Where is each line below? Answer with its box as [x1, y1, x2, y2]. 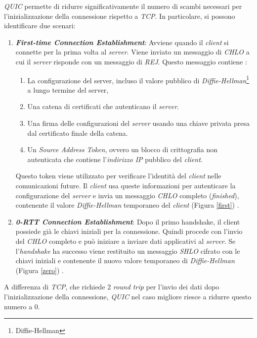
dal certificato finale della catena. [27, 127, 128, 138]
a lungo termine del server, [27, 84, 109, 95]
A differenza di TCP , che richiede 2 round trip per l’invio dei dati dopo [4, 282, 219, 292]
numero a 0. [4, 301, 40, 311]
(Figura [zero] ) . [15, 265, 64, 275]
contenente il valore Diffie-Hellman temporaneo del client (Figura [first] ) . [15, 200, 239, 210]
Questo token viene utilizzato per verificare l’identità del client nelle [15, 170, 221, 181]
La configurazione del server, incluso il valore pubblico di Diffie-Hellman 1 [27, 73, 250, 85]
